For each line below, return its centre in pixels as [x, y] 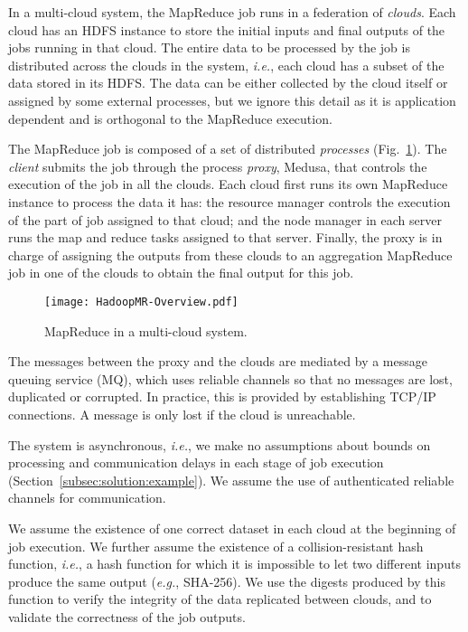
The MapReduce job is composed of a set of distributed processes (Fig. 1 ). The [228, 149]
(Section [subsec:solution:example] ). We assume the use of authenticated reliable [231, 480]
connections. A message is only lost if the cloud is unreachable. [182, 414]
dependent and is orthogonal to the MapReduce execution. [170, 118]
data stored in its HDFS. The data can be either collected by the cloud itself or [228, 83]
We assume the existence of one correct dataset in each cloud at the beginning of [232, 528]
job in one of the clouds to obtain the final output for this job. [181, 273]
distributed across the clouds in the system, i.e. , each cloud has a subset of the [226, 65]
